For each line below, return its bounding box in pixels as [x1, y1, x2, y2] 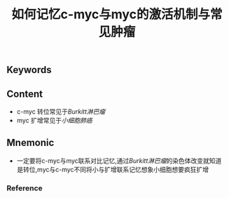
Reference [6, 183, 43, 193]
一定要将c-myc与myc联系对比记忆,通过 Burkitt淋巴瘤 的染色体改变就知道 [16, 156, 222, 165]
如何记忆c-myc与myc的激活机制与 [11, 6, 211, 22]
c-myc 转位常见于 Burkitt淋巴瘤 [16, 107, 106, 116]
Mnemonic [6, 137, 55, 149]
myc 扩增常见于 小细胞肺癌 [16, 117, 92, 124]
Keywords [6, 64, 52, 76]
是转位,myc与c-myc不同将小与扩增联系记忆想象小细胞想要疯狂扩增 [16, 165, 209, 173]
